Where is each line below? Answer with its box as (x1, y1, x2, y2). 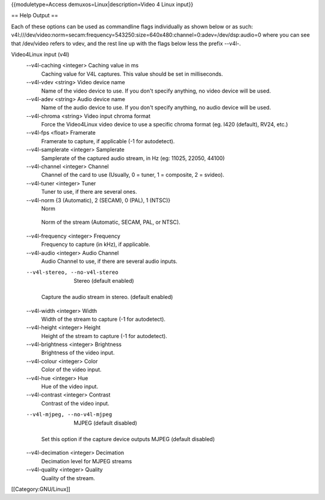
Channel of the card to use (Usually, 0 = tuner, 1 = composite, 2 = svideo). (41, 171, 224, 179)
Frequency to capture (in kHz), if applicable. (41, 241, 150, 248)
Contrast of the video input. (41, 400, 110, 407)
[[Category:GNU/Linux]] (11, 485, 70, 493)
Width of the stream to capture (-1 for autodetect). (41, 315, 166, 323)
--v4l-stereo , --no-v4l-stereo (26, 269, 119, 276)
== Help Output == (11, 12, 58, 19)
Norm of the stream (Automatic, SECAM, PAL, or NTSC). (41, 218, 181, 226)
